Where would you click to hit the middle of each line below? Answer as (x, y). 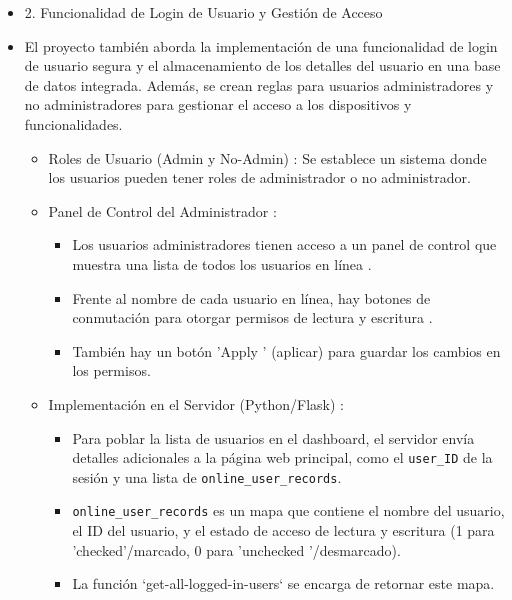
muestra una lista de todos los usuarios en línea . (222, 263)
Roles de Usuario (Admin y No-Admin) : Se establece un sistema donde (267, 157)
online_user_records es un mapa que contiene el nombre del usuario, (288, 510)
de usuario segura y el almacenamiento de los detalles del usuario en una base (262, 65)
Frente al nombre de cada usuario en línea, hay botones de (251, 297)
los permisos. (111, 370)
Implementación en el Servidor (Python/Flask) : (196, 403)
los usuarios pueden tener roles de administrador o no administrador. (259, 177)
